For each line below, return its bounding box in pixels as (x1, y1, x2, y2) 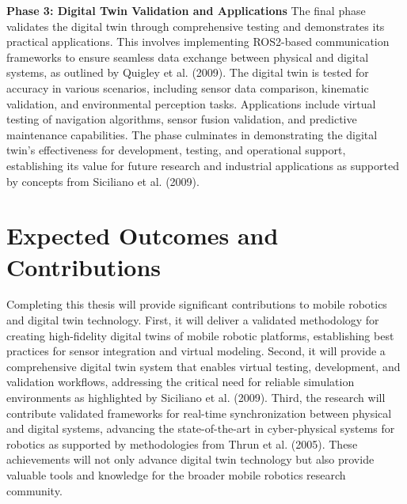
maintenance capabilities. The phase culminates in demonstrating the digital (6, 126, 378, 142)
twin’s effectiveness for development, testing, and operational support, (6, 142, 346, 158)
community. (6, 482, 63, 498)
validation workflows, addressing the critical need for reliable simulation (6, 373, 355, 390)
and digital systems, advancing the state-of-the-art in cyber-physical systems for (6, 420, 395, 437)
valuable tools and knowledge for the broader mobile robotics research (6, 466, 346, 483)
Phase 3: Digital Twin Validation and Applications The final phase (6, 2, 366, 18)
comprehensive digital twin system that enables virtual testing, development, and (6, 358, 401, 374)
